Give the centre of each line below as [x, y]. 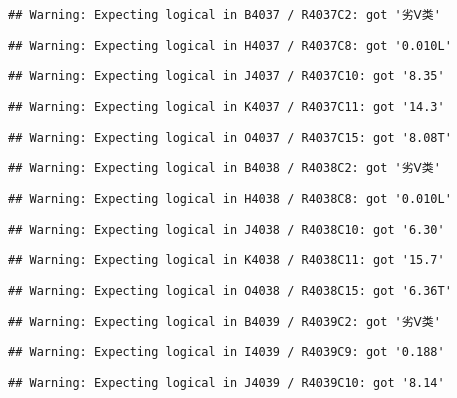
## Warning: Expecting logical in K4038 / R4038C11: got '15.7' [226, 260]
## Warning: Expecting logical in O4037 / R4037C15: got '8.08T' [230, 137]
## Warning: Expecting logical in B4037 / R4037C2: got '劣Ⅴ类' [224, 15]
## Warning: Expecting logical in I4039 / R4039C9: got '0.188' [226, 352]
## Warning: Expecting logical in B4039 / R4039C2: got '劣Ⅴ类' [224, 321]
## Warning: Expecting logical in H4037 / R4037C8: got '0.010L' [230, 45]
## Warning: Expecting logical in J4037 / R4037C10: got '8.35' [226, 76]
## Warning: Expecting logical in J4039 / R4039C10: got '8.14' [226, 382]
